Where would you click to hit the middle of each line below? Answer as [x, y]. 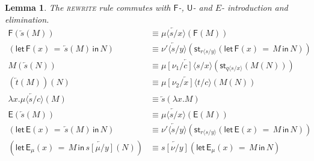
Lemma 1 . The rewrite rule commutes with [88, 7]
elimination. [27, 19]
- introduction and [255, 7]
